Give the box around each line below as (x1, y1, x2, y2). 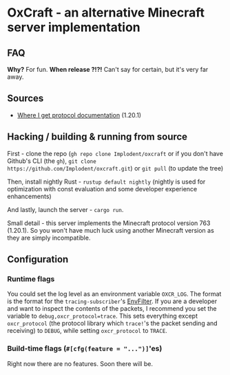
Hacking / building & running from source (7, 131, 188, 143)
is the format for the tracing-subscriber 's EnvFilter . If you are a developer (7, 297, 218, 305)
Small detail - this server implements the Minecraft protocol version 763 (7, 219, 211, 227)
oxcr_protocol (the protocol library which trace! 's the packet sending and (7, 319, 218, 327)
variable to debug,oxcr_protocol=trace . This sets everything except (7, 312, 198, 320)
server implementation (7, 19, 141, 35)
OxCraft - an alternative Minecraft (7, 5, 205, 21)
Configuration (7, 253, 69, 265)
